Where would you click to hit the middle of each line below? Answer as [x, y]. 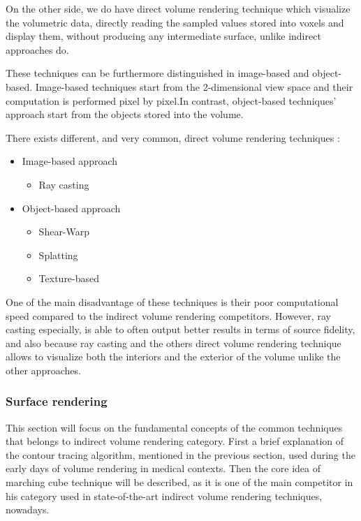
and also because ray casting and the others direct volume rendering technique [174, 343]
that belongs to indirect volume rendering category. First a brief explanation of [175, 441]
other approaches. [43, 370]
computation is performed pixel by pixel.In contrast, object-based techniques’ [171, 100]
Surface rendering [57, 401]
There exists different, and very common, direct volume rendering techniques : [173, 137]
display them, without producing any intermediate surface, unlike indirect [163, 36]
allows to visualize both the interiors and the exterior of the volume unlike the [173, 357]
